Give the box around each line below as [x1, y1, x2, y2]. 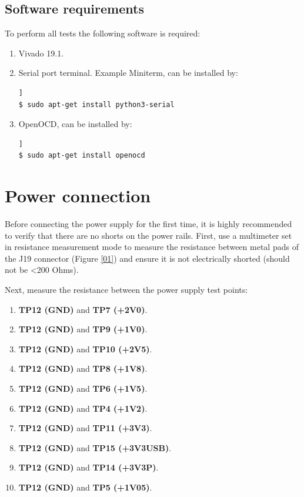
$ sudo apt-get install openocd [18, 151, 145, 160]
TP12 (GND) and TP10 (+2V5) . [18, 342, 152, 355]
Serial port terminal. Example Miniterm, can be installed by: [18, 66, 238, 79]
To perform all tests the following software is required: [5, 27, 201, 39]
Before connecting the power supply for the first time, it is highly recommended [5, 218, 292, 230]
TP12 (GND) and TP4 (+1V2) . [18, 402, 148, 414]
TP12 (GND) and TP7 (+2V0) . [18, 303, 148, 315]
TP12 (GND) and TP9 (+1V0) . [18, 323, 148, 335]
